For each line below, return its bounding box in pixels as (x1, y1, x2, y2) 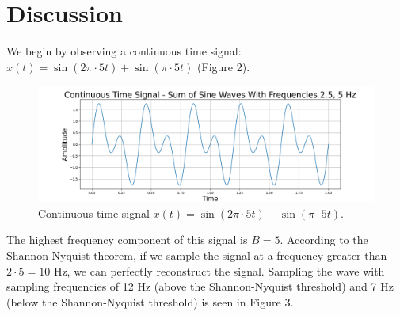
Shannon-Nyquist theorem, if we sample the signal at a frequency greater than (6, 247, 387, 264)
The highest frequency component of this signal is (6, 231, 248, 248)
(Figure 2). (197, 58, 250, 74)
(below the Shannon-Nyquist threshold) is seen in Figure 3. (6, 293, 294, 310)
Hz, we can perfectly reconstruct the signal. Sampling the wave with (53, 262, 385, 279)
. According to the (280, 231, 368, 248)
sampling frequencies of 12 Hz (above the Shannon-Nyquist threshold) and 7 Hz (6, 278, 394, 295)
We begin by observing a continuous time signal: (6, 43, 242, 59)
